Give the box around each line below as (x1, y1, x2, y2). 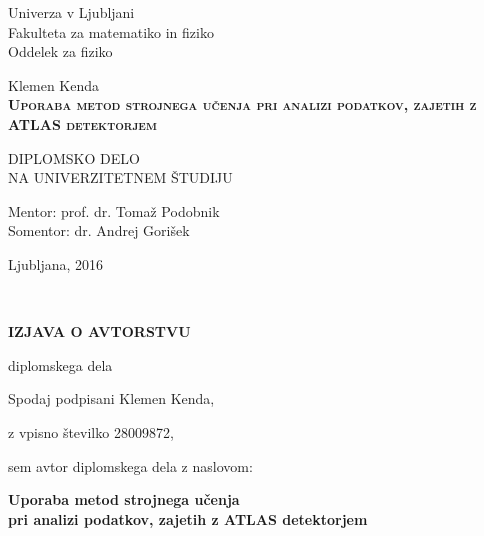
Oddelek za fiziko (8, 41, 113, 62)
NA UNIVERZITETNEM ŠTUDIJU (8, 167, 233, 188)
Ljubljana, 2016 (8, 253, 104, 274)
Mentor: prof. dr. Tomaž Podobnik (8, 200, 220, 221)
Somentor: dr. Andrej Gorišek (8, 220, 190, 241)
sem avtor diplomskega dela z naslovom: (8, 455, 253, 476)
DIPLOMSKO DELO (8, 147, 140, 168)
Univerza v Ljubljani (8, 2, 135, 22)
